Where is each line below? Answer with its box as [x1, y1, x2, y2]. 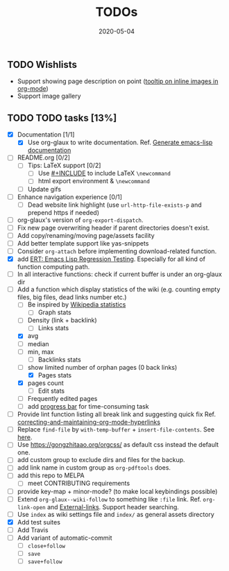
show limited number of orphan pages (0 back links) [27, 363, 178, 371]
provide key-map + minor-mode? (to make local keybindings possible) [17, 487, 218, 495]
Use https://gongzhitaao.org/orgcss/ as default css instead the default [17, 441, 219, 449]
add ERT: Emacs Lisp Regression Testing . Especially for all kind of [17, 255, 206, 264]
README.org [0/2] [17, 153, 71, 162]
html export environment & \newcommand [37, 177, 151, 185]
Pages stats [37, 370, 71, 379]
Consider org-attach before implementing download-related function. [17, 247, 217, 255]
